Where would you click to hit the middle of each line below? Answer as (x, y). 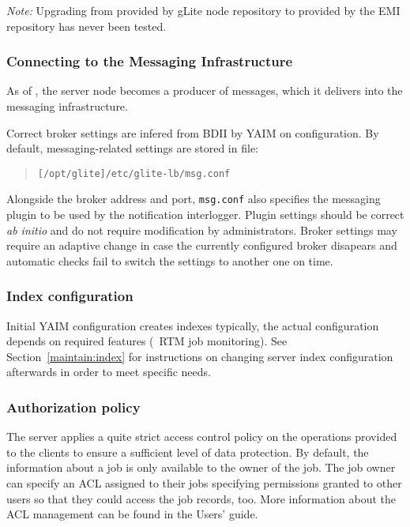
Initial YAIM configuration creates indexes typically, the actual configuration (193, 325)
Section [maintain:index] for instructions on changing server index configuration (200, 356)
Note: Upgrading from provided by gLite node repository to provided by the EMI (203, 10)
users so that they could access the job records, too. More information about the (201, 498)
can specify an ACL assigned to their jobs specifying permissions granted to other (204, 483)
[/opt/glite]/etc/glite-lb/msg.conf (134, 173)
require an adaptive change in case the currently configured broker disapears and (202, 245)
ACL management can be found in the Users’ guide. (132, 514)
